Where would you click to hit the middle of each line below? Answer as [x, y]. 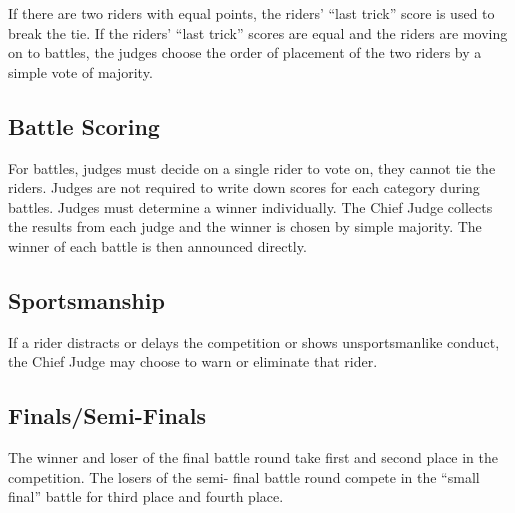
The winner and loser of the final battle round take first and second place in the [253, 457]
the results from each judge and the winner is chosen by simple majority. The [245, 226]
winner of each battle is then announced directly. [157, 245]
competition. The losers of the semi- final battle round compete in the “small [244, 476]
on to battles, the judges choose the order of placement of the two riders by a [245, 52]
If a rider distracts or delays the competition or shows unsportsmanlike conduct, [254, 341]
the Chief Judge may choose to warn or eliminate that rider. [193, 361]
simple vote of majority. [80, 71]
